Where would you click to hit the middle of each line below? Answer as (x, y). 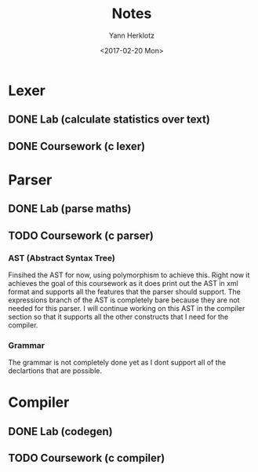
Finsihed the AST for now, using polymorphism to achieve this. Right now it (129, 275)
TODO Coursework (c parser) (81, 235)
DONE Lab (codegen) (60, 432)
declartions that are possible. (55, 371)
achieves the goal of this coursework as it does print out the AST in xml (124, 283)
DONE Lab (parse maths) (70, 209)
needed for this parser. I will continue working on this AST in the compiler (127, 308)
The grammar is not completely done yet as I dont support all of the (117, 363)
